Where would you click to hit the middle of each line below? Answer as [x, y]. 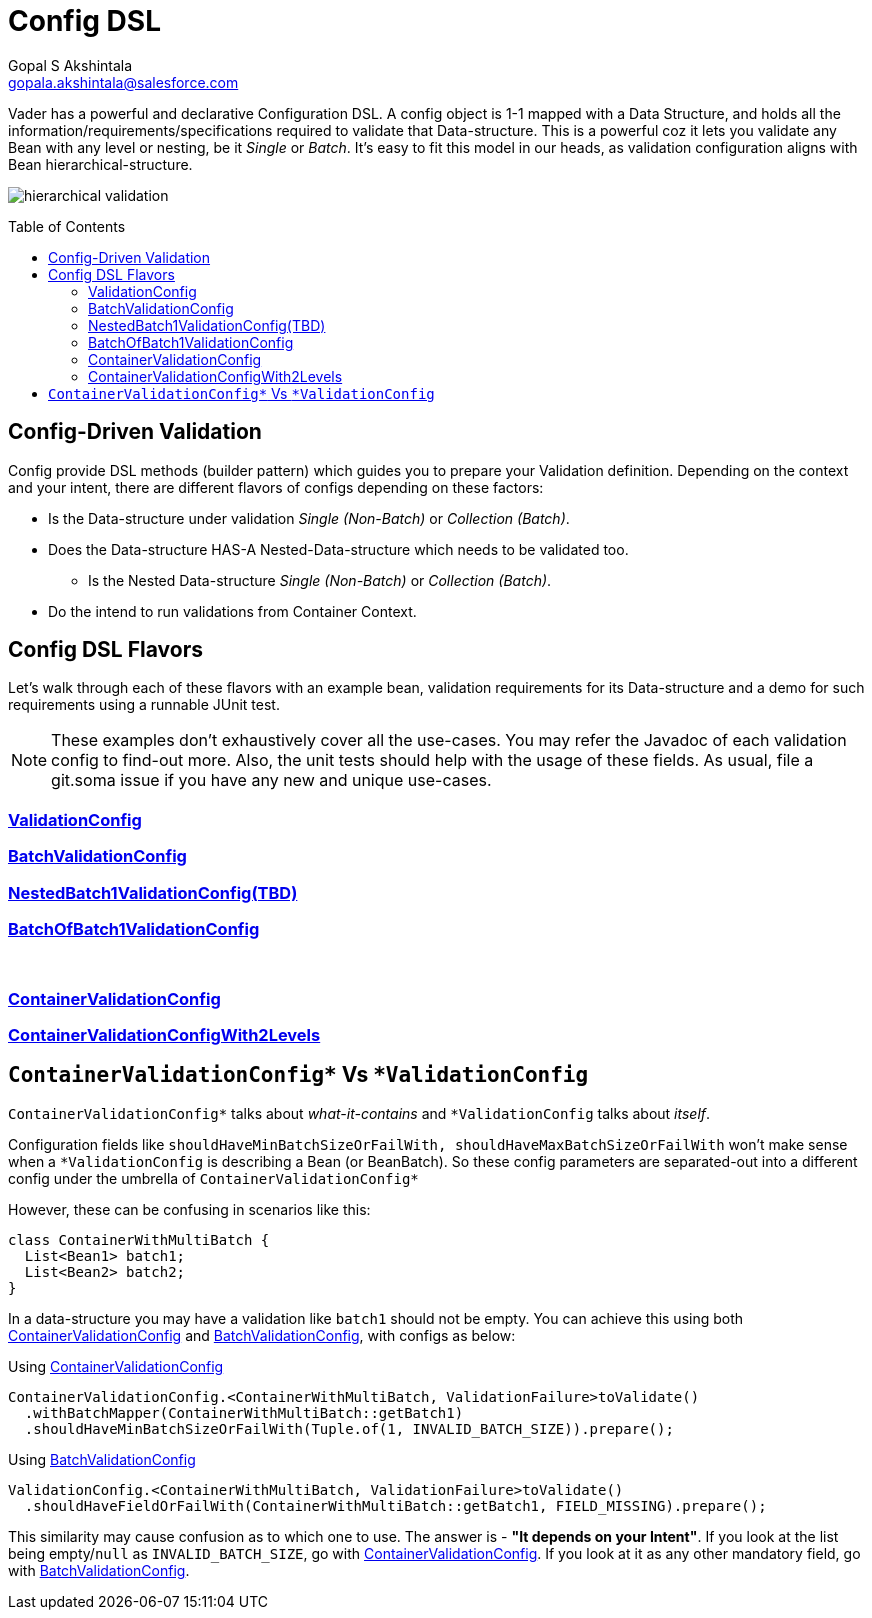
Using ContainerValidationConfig [116, 1366]
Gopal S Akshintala [70, 65]
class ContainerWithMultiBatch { [139, 1239]
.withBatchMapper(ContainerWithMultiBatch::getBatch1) [244, 1412]
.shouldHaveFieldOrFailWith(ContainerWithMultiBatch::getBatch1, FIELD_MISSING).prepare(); [395, 1505]
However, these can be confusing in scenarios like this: [189, 1209]
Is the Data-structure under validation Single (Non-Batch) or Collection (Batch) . [309, 518]
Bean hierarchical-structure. [100, 164]
